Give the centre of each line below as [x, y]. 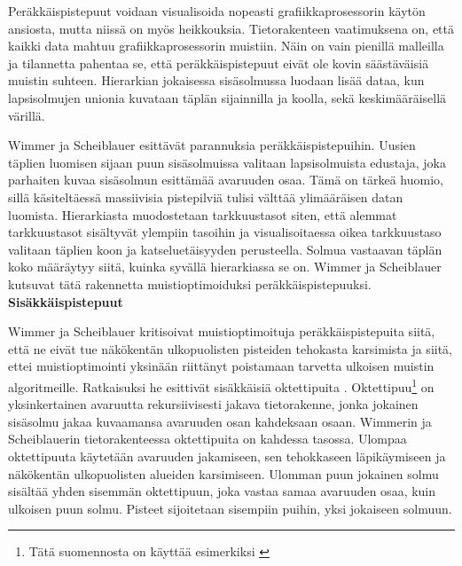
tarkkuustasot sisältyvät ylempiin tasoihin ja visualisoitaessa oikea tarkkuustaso [225, 232]
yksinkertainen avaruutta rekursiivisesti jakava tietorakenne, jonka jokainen [213, 404]
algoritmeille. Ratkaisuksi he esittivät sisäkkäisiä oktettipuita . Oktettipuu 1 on [221, 385]
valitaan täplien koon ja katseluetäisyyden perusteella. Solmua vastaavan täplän [225, 249]
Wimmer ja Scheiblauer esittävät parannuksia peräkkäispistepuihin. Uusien [212, 145]
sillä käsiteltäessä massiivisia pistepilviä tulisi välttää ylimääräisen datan [206, 197]
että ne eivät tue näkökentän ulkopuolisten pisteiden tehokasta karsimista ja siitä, [231, 348]
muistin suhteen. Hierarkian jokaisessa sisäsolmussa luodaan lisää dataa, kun [216, 80]
